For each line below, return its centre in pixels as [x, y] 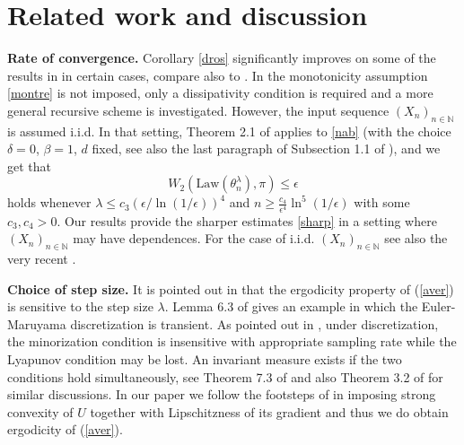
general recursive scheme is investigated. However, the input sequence [198, 110]
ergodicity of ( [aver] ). [65, 429]
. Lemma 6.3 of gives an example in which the [291, 306]
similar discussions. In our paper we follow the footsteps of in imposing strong [222, 394]
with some [382, 202]
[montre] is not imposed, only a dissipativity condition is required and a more [220, 93]
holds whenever [49, 202]
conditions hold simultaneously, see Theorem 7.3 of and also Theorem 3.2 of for [225, 376]
